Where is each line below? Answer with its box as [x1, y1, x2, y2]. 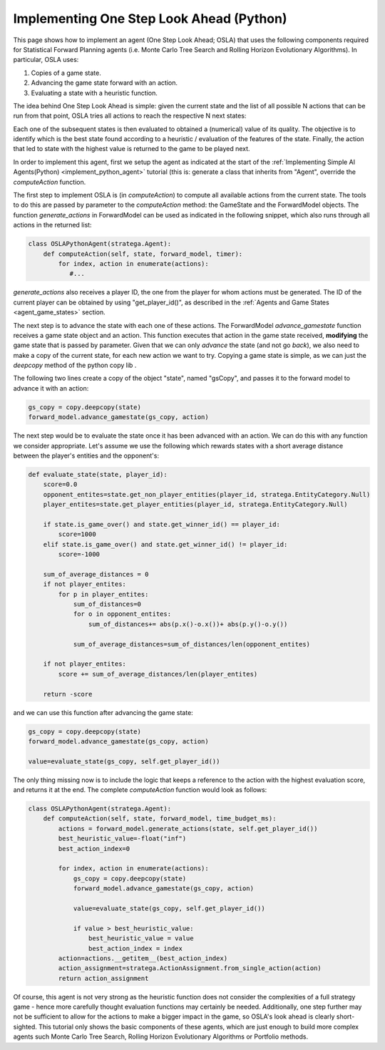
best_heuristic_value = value [88, 935, 194, 942]
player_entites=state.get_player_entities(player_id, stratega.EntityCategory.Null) [43, 500, 349, 509]
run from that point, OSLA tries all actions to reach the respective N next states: [13, 111, 247, 120]
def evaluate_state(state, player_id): [28, 470, 168, 478]
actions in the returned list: [13, 221, 92, 230]
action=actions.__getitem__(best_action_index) [58, 954, 228, 962]
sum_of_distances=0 [73, 600, 142, 609]
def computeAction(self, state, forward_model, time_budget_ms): [43, 815, 277, 823]
